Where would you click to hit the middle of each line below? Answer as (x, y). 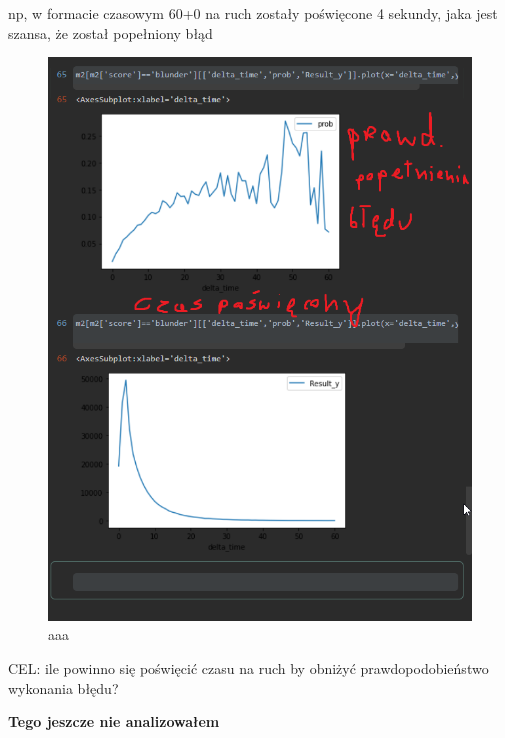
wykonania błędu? (63, 687)
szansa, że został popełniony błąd (110, 32)
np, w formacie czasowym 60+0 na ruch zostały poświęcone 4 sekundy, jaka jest (253, 13)
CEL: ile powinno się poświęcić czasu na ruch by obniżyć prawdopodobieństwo (248, 667)
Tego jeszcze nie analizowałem (114, 721)
